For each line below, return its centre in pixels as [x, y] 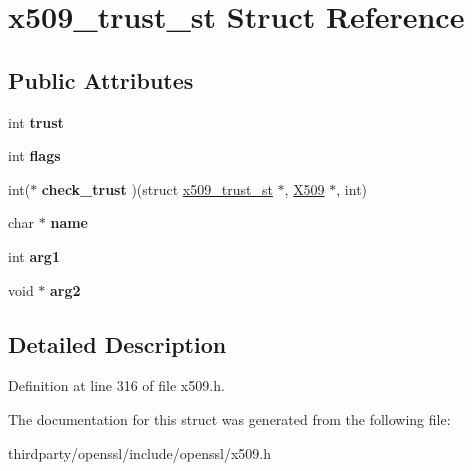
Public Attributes [101, 79]
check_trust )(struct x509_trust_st [157, 188]
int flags [34, 155]
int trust [36, 121]
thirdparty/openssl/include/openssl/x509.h [139, 452]
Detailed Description [117, 343]
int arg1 [34, 255]
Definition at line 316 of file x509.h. [116, 385]
